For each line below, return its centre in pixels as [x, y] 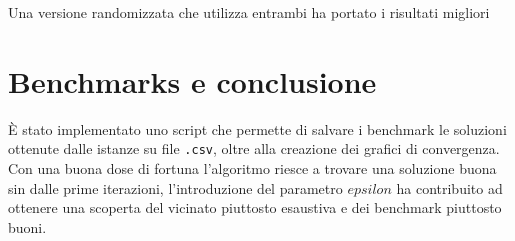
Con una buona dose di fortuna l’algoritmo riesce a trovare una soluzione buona [252, 167]
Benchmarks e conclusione [192, 80]
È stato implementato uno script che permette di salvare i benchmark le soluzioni [257, 128]
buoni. [27, 226]
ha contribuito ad [449, 187]
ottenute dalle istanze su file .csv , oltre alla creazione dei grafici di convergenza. [254, 148]
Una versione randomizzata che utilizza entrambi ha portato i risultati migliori [249, 12]
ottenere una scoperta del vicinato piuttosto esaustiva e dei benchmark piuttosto [255, 207]
